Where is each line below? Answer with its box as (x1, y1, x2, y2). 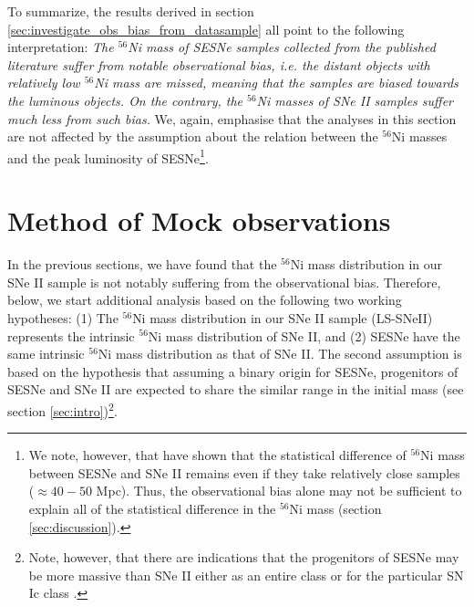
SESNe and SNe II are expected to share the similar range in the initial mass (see (7, 380, 464, 399)
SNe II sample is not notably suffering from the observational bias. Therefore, (7, 272, 441, 291)
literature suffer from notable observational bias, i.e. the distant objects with (7, 55, 430, 74)
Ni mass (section (289, 498, 382, 518)
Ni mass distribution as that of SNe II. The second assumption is (98, 344, 462, 363)
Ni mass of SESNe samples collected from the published (128, 37, 436, 57)
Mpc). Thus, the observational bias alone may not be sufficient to (96, 481, 462, 500)
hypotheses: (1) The (7, 308, 118, 327)
